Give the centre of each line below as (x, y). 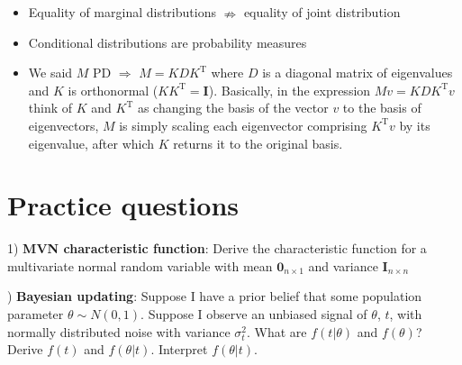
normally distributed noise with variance (119, 331)
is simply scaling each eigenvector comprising (243, 125)
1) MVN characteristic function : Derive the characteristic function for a (217, 248)
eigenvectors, (63, 125)
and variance (343, 265)
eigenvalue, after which (91, 143)
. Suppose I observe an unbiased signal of (254, 314)
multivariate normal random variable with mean (140, 265)
